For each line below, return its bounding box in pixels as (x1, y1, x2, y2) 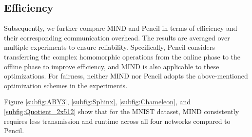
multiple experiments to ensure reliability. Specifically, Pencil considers (4, 42, 215, 52)
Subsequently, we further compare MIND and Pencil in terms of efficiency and (4, 23, 237, 33)
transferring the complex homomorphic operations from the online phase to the (4, 51, 241, 61)
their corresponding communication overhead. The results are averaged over (4, 32, 230, 42)
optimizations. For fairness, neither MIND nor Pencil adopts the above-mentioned (4, 71, 248, 81)
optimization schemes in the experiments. (4, 80, 128, 90)
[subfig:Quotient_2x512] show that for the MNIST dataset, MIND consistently (4, 106, 239, 116)
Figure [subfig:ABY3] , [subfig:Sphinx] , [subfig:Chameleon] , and (4, 97, 191, 107)
